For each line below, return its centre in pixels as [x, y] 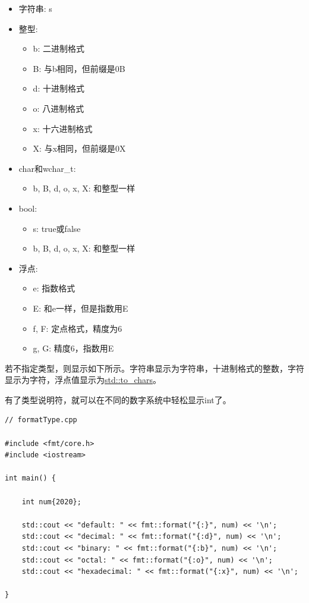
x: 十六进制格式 [63, 128]
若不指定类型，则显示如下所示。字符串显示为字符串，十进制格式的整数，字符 [154, 368]
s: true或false [57, 228]
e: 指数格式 [54, 288]
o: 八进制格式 [59, 108]
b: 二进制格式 [59, 48]
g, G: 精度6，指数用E [73, 348]
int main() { [30, 478]
